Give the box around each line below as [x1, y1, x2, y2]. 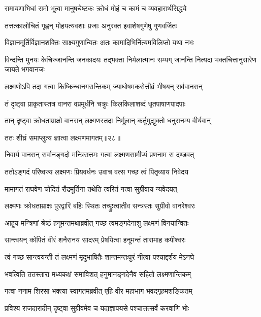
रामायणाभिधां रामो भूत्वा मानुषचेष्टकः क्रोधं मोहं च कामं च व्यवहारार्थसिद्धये [5, 3, 187, 13]
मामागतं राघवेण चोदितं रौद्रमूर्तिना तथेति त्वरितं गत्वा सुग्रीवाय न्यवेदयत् [5, 183, 177, 194]
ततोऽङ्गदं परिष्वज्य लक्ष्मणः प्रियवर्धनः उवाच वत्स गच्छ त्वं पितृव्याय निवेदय [5, 166, 189, 177]
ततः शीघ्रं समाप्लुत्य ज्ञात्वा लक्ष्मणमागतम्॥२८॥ [5, 132, 121, 143]
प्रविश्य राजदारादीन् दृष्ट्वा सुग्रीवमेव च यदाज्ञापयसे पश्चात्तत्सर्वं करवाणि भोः [5, 302, 189, 313]
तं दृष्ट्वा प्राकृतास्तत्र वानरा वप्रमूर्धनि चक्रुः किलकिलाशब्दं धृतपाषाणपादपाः [5, 98, 186, 109]
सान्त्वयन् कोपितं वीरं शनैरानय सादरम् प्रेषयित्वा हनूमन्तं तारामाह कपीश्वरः [5, 234, 186, 245]
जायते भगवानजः [5, 64, 45, 75]
